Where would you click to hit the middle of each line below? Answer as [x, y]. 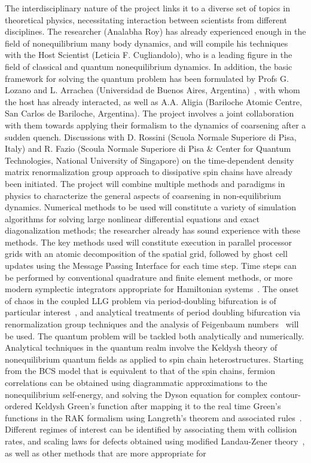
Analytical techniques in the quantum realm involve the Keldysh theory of [141, 347]
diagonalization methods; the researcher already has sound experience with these [153, 230]
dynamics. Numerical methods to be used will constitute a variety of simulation [150, 207]
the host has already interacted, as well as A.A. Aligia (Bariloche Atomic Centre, [153, 101]
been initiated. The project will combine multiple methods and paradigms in [145, 183]
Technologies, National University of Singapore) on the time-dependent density [150, 160]
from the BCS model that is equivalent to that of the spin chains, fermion [140, 371]
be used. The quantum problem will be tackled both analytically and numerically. [155, 335]
